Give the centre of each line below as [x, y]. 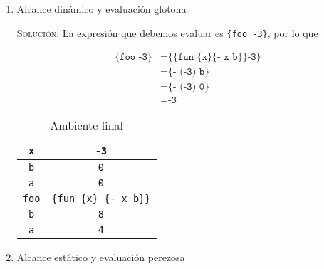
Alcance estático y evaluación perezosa [101, 257]
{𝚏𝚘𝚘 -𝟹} [134, 57]
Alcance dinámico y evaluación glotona [101, 9]
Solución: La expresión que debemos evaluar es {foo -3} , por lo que [167, 32]
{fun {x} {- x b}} [101, 199]
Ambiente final [87, 125]
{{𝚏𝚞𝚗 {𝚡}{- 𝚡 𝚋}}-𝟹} [214, 57]
